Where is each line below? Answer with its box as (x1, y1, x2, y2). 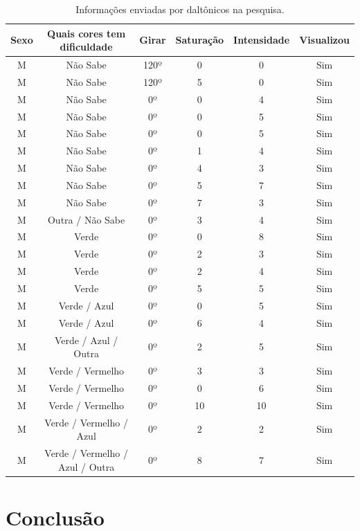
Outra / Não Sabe (47, 212, 125, 226)
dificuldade (60, 39, 113, 54)
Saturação (175, 33, 224, 47)
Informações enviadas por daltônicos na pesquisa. (75, 2, 285, 16)
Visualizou (299, 33, 350, 47)
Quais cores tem (47, 26, 126, 40)
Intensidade (233, 33, 290, 47)
